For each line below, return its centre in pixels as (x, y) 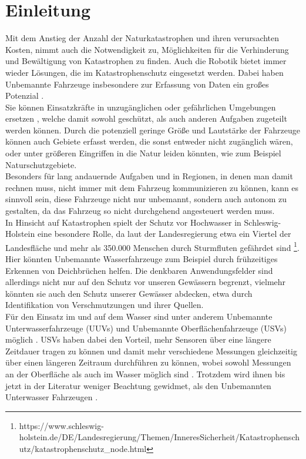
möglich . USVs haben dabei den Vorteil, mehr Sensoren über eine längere (138, 339)
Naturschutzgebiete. (41, 164)
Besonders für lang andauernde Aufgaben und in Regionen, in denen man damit (149, 176)
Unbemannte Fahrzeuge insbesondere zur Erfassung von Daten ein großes (137, 84)
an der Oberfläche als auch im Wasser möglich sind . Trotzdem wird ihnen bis (145, 374)
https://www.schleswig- (61, 425)
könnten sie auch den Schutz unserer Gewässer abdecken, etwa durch (129, 293)
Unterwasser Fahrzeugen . (52, 397)
